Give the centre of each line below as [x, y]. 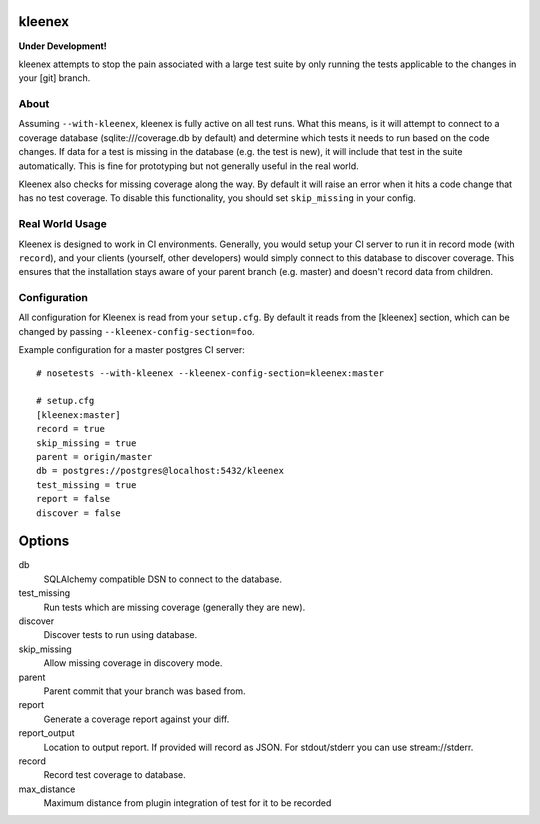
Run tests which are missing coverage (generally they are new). [174, 607]
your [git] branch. [54, 78]
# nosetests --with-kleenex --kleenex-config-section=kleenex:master [210, 373]
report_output [46, 733]
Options [44, 541]
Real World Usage [62, 224]
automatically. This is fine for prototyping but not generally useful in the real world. [188, 166]
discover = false [78, 513]
